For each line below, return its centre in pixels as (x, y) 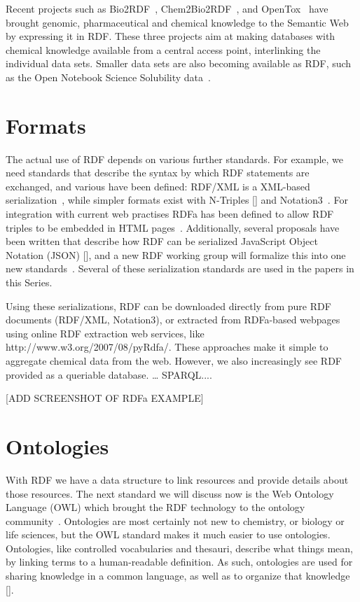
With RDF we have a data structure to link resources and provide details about (177, 479)
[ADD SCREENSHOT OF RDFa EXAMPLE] (105, 398)
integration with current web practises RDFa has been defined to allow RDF (170, 214)
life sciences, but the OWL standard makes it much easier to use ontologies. (168, 534)
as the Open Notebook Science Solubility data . (108, 77)
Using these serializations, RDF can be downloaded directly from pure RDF (168, 306)
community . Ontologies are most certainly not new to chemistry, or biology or (175, 520)
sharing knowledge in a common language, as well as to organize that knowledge (178, 576)
